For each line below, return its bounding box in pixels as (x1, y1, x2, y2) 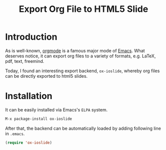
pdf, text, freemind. (5, 58, 45, 64)
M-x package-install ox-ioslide (5, 116, 72, 121)
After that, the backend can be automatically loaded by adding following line (5, 125, 162, 131)
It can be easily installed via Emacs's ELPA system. (5, 106, 108, 112)
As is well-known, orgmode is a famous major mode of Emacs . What (5, 48, 145, 53)
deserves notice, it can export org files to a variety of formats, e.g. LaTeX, (5, 53, 156, 59)
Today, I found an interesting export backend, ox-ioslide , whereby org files (5, 68, 160, 74)
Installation (5, 91, 53, 102)
